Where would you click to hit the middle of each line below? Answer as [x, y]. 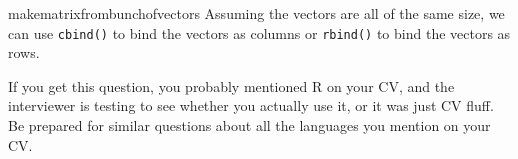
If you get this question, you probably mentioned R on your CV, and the [231, 85]
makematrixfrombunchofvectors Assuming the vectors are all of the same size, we [256, 13]
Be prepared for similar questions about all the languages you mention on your [249, 125]
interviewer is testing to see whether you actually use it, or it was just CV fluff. [251, 105]
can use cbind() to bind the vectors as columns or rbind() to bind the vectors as [259, 32]
